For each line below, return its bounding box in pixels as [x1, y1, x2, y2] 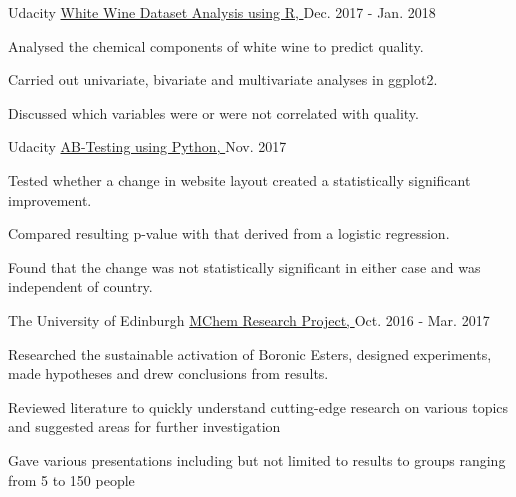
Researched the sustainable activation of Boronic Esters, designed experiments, [8, 343, 492, 364]
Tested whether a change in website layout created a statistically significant [8, 169, 471, 190]
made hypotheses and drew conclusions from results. [8, 363, 329, 384]
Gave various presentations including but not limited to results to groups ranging [8, 449, 506, 470]
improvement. [8, 189, 92, 210]
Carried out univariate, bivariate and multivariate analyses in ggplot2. [8, 69, 438, 90]
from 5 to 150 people [8, 469, 135, 490]
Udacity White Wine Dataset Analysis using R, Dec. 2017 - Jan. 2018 [8, 2, 436, 22]
